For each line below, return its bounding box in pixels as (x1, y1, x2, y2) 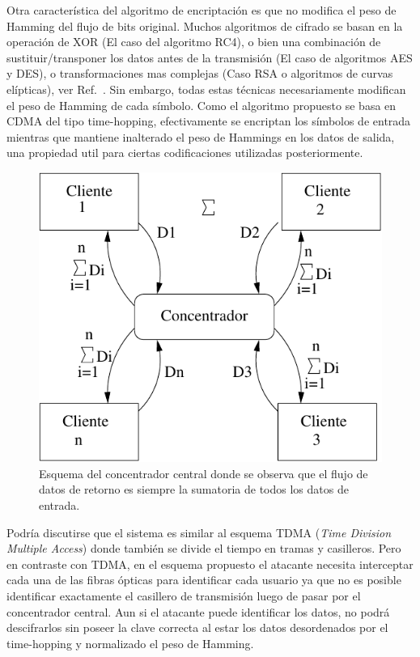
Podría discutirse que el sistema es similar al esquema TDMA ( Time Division (6, 523, 392, 540)
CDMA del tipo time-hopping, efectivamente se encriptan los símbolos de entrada (6, 112, 411, 129)
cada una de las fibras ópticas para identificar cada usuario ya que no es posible (6, 571, 401, 588)
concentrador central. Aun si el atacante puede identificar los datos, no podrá (6, 603, 390, 620)
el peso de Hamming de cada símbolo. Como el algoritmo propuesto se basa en (6, 96, 397, 113)
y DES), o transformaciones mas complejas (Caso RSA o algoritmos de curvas (6, 65, 393, 82)
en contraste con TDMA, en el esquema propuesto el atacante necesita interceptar (6, 555, 414, 572)
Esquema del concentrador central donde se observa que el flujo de (39, 464, 368, 481)
